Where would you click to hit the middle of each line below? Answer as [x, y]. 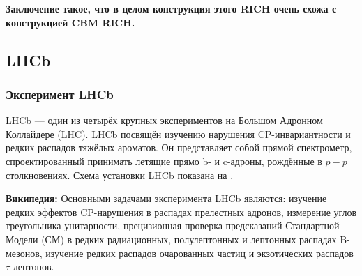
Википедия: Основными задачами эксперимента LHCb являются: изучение [166, 198]
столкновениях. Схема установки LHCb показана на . [120, 175]
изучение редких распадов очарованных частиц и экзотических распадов [199, 253]
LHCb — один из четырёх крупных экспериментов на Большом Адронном [164, 120]
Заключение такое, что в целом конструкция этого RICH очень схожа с [171, 8]
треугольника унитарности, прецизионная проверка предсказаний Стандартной [173, 225]
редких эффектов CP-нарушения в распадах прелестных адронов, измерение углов [181, 212]
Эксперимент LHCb [60, 94]
